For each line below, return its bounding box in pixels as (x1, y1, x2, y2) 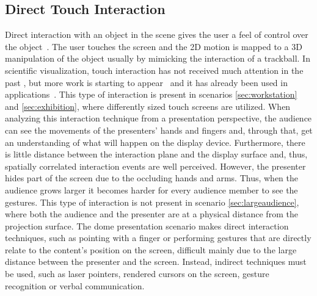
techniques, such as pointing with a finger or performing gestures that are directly (5, 231, 312, 244)
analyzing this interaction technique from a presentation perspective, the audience (5, 112, 312, 125)
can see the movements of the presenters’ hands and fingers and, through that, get (5, 123, 313, 136)
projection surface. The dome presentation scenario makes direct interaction (5, 219, 289, 232)
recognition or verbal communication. (5, 279, 145, 292)
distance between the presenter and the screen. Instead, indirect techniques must (5, 255, 307, 268)
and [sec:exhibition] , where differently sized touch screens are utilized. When (5, 99, 291, 112)
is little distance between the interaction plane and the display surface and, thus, (5, 148, 308, 161)
